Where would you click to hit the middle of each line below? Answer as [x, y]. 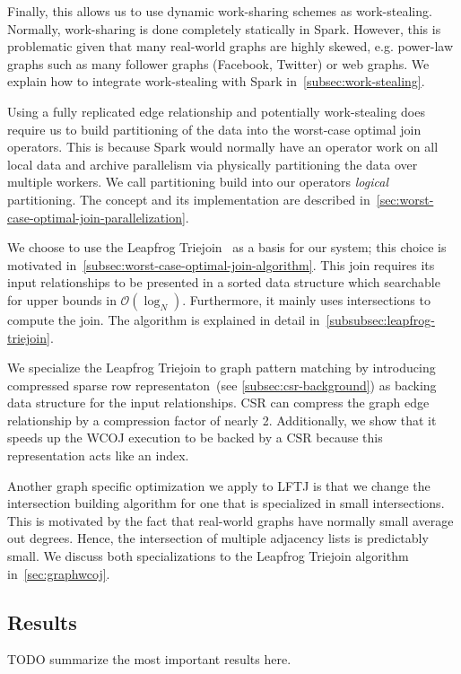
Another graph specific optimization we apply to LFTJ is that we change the [219, 485]
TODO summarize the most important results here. [149, 659]
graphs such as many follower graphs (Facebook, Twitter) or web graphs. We [218, 63]
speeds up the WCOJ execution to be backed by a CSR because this [195, 438]
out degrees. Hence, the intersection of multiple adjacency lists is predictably [218, 538]
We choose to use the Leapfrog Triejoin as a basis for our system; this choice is [227, 247]
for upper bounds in [62, 299]
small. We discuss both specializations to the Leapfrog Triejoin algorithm [208, 556]
